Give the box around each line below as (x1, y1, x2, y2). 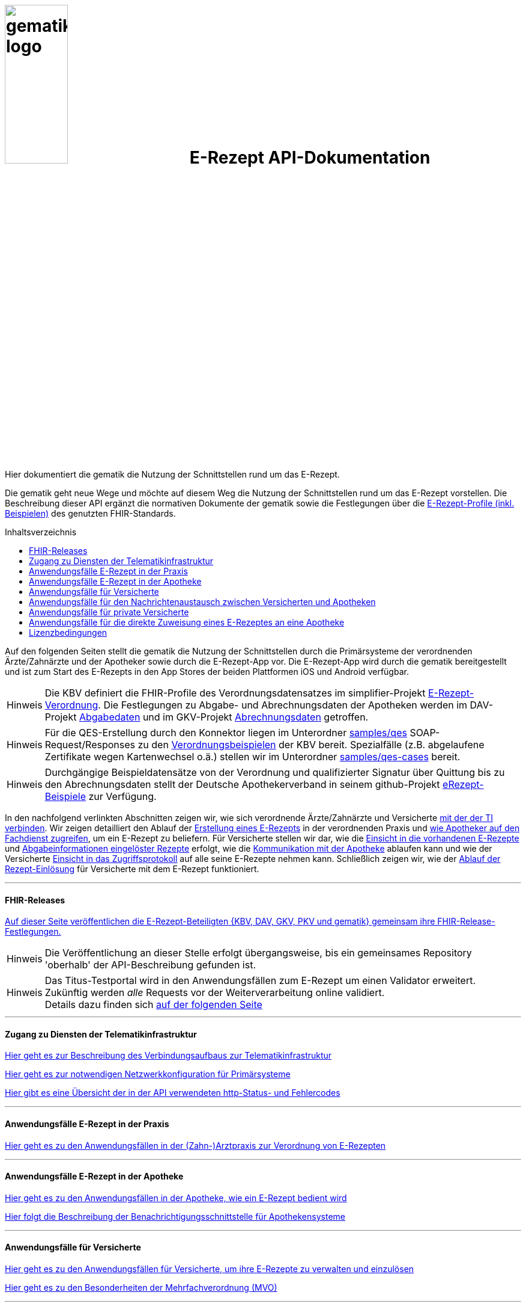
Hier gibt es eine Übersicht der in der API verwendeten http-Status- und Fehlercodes (5, 1087, 340, 1098)
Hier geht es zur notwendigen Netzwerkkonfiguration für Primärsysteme (5, 1069, 291, 1080)
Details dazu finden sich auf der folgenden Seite (44, 998, 262, 1011)
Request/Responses (44, 738, 135, 751)
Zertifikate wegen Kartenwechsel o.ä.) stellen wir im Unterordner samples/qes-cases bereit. (44, 750, 461, 763)
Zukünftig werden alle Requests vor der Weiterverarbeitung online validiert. (44, 986, 385, 999)
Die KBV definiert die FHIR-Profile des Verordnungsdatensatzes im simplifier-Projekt (44, 686, 426, 699)
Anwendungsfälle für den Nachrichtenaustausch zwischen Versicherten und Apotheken (29, 596, 376, 607)
